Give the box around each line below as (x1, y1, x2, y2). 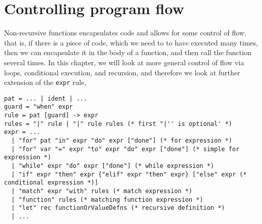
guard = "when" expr (4, 103, 73, 111)
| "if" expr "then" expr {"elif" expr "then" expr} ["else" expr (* (11, 170, 247, 178)
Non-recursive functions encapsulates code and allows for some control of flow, (4, 27, 246, 38)
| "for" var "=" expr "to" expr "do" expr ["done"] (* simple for (11, 145, 240, 153)
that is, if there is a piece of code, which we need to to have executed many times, (4, 37, 258, 48)
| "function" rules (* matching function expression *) (11, 196, 203, 203)
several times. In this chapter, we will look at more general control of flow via (4, 57, 244, 67)
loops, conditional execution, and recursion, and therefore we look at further (4, 67, 240, 77)
